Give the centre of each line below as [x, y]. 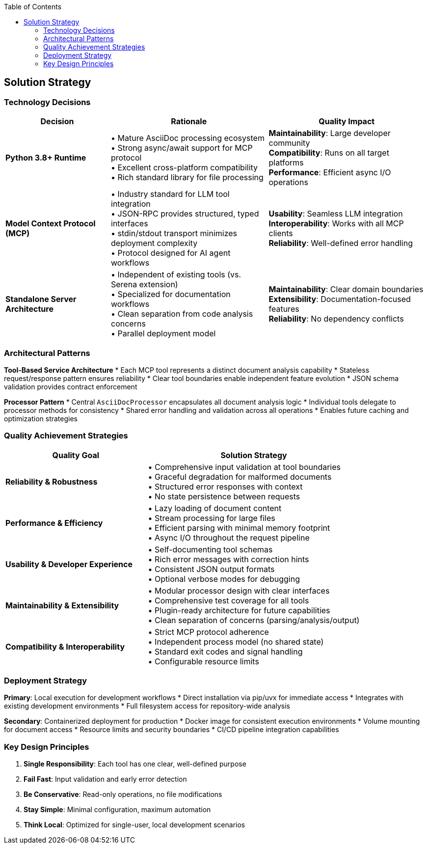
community [289, 143]
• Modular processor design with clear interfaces [239, 590]
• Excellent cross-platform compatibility [185, 168]
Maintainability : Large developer [330, 133]
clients [281, 233]
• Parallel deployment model [163, 334]
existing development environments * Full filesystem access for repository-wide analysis [147, 706]
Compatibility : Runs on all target [329, 153]
